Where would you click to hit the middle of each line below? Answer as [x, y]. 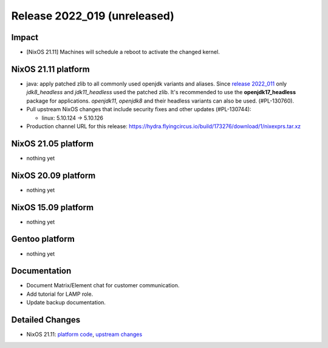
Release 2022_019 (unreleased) [93, 16]
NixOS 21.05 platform [53, 144]
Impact [25, 37]
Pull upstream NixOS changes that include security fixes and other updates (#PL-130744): [139, 109]
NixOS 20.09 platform [53, 175]
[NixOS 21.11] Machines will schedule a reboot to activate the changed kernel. [123, 52]
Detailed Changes [46, 320]
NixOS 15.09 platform [53, 207]
